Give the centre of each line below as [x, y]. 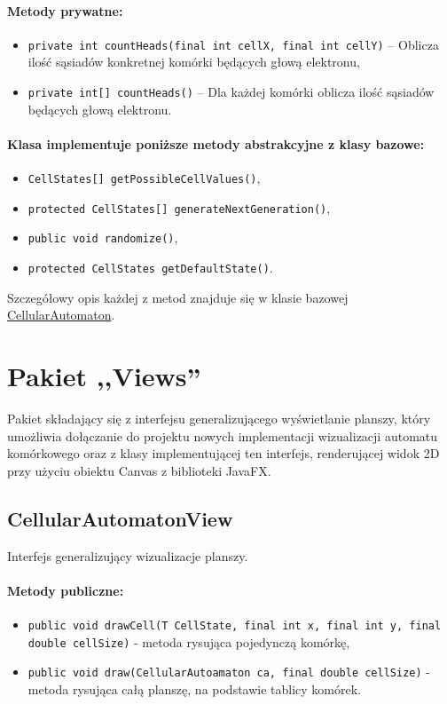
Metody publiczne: [66, 590]
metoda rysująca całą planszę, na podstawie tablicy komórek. [195, 688]
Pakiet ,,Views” [104, 376]
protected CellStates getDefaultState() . [150, 268]
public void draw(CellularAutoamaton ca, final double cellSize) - [229, 672]
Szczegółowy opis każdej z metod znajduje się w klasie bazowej [178, 297]
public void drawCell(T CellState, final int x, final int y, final [235, 626]
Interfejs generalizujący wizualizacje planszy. [128, 555]
